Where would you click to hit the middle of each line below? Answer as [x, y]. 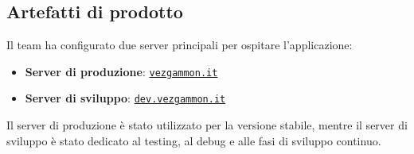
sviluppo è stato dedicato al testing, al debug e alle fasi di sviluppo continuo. [194, 140]
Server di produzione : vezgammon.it [121, 71]
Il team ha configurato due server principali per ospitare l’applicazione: [180, 45]
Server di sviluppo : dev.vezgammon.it [125, 98]
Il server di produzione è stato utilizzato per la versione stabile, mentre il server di [207, 125]
